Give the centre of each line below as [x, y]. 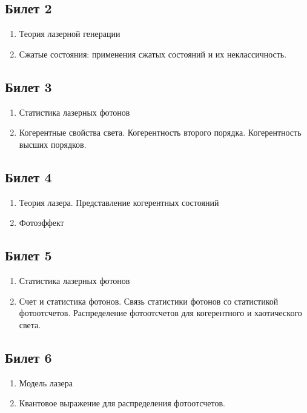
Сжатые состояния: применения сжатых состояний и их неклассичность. [153, 54]
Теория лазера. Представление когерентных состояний [119, 202]
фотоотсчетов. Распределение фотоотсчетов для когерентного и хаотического [160, 313]
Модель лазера [46, 382]
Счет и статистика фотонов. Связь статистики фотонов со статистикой [149, 301]
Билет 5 [28, 255]
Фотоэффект [41, 223]
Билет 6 [28, 357]
